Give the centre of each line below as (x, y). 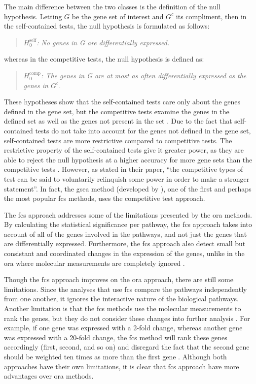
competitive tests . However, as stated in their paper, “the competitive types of (124, 169)
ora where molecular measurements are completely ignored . (94, 263)
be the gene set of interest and (118, 16)
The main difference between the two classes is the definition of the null (112, 6)
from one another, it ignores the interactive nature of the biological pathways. (121, 299)
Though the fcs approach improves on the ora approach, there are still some (119, 279)
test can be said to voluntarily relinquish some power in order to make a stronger (127, 178)
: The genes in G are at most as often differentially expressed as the (144, 75)
